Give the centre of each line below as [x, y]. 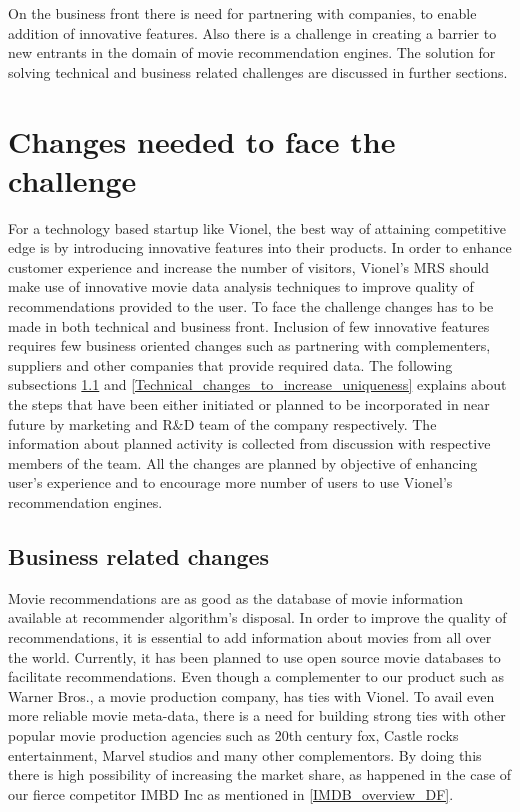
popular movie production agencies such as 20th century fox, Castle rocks [233, 734]
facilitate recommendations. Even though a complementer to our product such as [256, 676]
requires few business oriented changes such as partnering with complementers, [249, 345]
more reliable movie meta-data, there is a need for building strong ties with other [257, 715]
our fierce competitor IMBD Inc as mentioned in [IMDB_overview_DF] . [231, 793]
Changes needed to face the [202, 140]
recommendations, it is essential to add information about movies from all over [250, 636]
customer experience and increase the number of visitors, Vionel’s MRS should [249, 266]
